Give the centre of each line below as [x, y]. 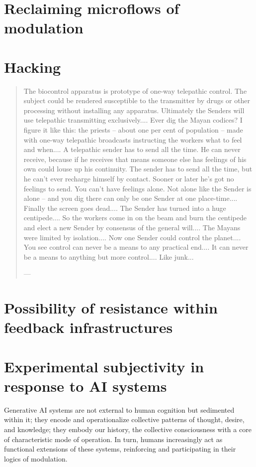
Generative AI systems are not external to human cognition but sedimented [119, 409]
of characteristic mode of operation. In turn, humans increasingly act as [113, 439]
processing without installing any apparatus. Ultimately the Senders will [134, 110]
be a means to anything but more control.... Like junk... [109, 256]
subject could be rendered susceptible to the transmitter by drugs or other [137, 100]
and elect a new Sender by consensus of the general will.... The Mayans [132, 227]
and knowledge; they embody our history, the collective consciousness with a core [128, 429]
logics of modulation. [36, 458]
